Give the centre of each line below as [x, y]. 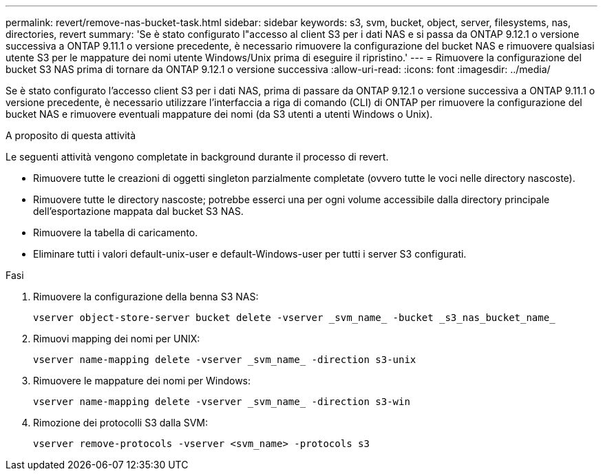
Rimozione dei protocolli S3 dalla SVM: [121, 423]
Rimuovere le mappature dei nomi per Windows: [142, 381]
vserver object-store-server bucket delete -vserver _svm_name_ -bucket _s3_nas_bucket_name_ [294, 318]
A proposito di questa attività [71, 135]
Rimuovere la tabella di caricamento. [116, 232]
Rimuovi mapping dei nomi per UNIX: [117, 339]
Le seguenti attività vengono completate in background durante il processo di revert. [197, 157]
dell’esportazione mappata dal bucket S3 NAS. [138, 211]
